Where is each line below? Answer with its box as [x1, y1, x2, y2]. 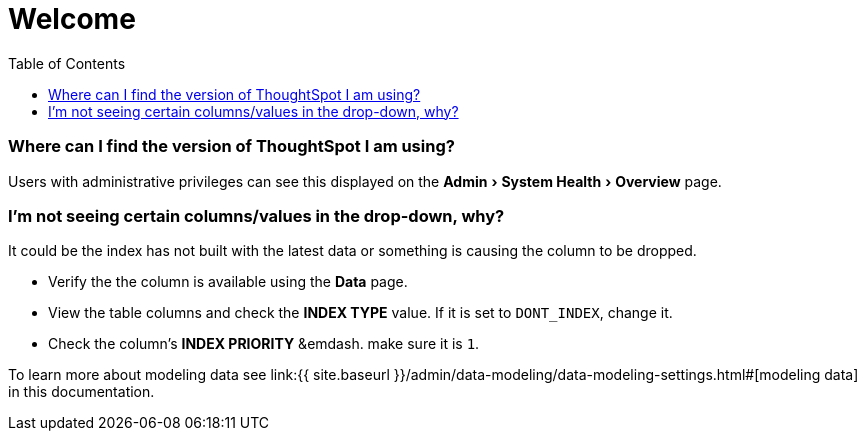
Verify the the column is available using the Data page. [48, 273, 408, 291]
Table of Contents [8, 54, 126, 72]
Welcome [8, 2, 136, 36]
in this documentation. [8, 383, 155, 401]
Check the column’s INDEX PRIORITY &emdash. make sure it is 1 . [48, 335, 480, 353]
